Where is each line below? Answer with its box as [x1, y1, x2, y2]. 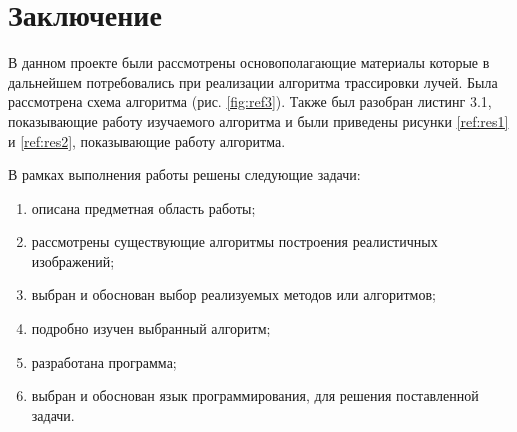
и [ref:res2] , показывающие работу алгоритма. [8, 130, 286, 151]
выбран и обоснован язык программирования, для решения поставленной [31, 385, 479, 406]
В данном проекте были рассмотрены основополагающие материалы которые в [8, 52, 490, 73]
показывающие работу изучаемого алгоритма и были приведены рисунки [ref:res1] [8, 110, 509, 131]
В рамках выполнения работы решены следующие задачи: [8, 164, 361, 185]
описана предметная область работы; [31, 197, 256, 218]
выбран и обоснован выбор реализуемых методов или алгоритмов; [31, 284, 436, 305]
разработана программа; [31, 351, 177, 372]
